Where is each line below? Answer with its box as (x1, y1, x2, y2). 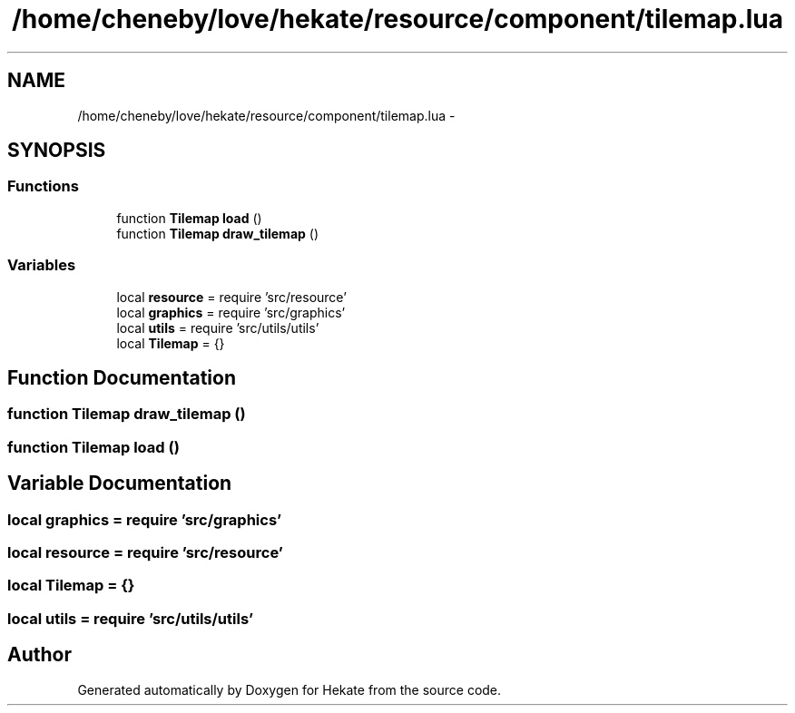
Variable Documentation (7, 472, 232, 495)
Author (7, 643, 72, 667)
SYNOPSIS (7, 139, 106, 162)
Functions (7, 177, 79, 196)
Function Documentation (7, 366, 236, 389)
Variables (7, 256, 76, 275)
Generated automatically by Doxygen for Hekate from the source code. (77, 681, 502, 698)
